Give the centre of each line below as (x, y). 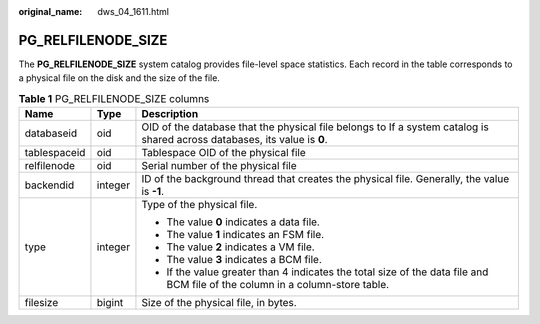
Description (170, 114)
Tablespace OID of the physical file (224, 153)
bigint (110, 303)
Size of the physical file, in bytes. (219, 303)
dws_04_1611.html (133, 11)
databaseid (51, 133)
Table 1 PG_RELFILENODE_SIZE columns (114, 98)
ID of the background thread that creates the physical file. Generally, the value (325, 179)
